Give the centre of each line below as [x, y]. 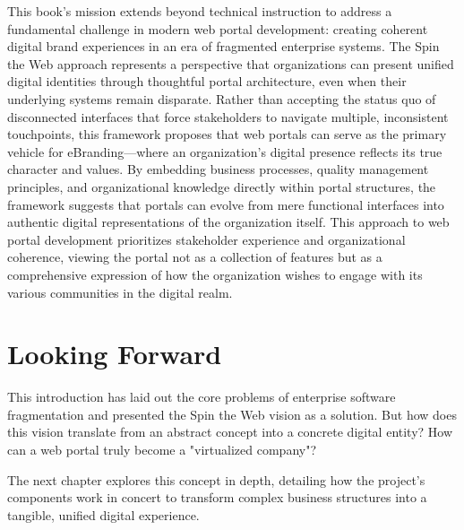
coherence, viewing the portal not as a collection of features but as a [195, 257]
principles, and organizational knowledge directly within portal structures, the [222, 186]
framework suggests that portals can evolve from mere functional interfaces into [226, 204]
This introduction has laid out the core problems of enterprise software [202, 397]
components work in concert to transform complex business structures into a [217, 497]
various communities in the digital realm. [120, 292]
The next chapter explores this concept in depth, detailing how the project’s [216, 479]
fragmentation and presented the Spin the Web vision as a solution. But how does [232, 414]
